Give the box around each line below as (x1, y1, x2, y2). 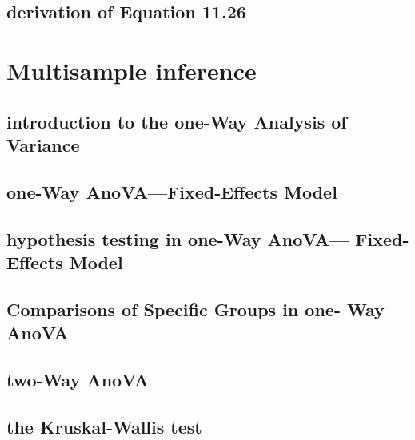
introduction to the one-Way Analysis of (6, 109, 347, 133)
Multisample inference (6, 54, 257, 86)
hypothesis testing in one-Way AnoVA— (6, 226, 349, 251)
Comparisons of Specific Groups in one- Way (6, 296, 385, 321)
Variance (6, 132, 80, 157)
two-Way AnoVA (6, 367, 149, 391)
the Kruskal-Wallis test (6, 414, 202, 438)
